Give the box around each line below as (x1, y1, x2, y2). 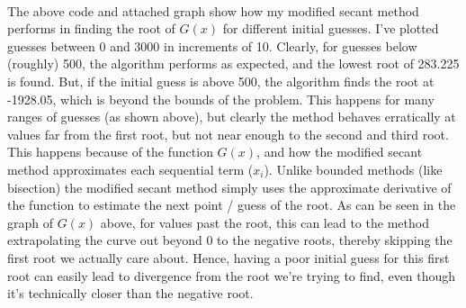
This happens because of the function (7, 142, 213, 161)
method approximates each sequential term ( (7, 159, 254, 178)
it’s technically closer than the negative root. (7, 284, 254, 303)
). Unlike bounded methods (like (264, 159, 443, 178)
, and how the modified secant (256, 142, 423, 161)
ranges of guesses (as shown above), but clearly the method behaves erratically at (7, 107, 456, 126)
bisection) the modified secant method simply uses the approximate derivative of (7, 177, 452, 196)
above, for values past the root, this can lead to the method (100, 213, 429, 231)
